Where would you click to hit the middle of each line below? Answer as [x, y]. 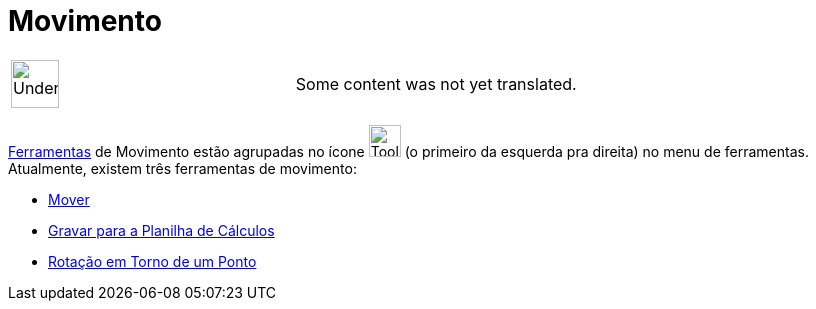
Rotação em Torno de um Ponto [152, 261]
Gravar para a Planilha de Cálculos [161, 230]
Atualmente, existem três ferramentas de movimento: [182, 168]
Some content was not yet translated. [436, 83]
